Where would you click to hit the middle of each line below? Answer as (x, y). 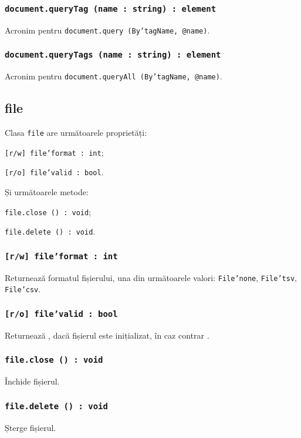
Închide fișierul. (32, 381)
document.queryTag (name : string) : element (111, 9)
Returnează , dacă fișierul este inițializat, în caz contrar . (107, 335)
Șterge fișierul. (31, 427)
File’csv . (23, 289)
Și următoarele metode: (47, 192)
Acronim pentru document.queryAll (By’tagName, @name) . (114, 76)
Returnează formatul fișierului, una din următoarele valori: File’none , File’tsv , (151, 277)
